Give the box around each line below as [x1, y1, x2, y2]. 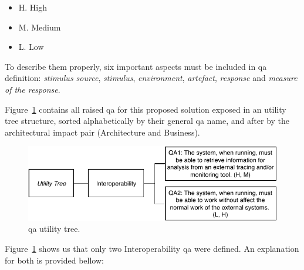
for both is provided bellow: [5, 254, 104, 266]
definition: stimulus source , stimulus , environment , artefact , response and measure [5, 72, 298, 84]
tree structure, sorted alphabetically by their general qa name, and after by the [5, 114, 290, 127]
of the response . [5, 83, 60, 95]
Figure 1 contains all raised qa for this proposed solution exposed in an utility [5, 103, 286, 115]
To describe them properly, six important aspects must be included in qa [5, 60, 267, 72]
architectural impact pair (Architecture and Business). [5, 126, 200, 138]
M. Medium [18, 21, 61, 33]
